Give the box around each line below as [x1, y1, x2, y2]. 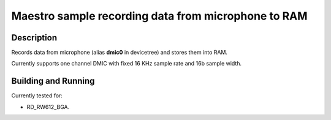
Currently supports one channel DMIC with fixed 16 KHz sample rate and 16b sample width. [11, 60, 242, 67]
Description [11, 32, 58, 43]
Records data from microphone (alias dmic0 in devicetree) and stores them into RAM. [11, 49, 228, 56]
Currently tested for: [11, 92, 63, 99]
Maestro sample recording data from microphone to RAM [11, 9, 308, 23]
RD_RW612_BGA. [26, 103, 70, 110]
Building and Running [11, 76, 95, 86]
